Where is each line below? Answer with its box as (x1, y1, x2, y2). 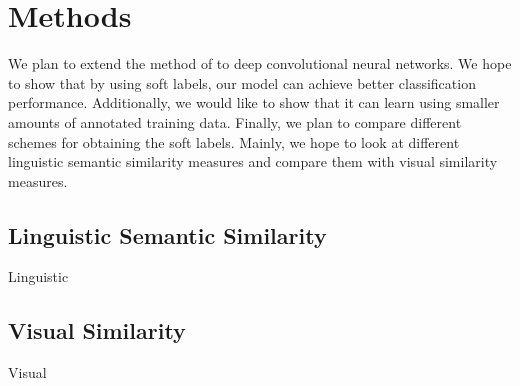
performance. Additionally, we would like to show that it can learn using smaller (8, 92, 500, 113)
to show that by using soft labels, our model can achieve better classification (8, 72, 476, 93)
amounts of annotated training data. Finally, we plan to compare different (8, 111, 462, 132)
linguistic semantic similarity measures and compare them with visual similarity (8, 151, 498, 172)
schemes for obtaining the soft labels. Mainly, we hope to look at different (8, 131, 460, 152)
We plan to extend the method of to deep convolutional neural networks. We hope (8, 53, 512, 74)
